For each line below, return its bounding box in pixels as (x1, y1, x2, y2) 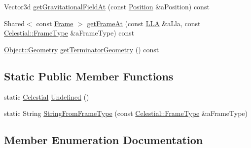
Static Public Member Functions (4, 68, 174, 83)
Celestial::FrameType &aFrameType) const (4, 28, 135, 38)
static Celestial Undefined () (4, 91, 89, 102)
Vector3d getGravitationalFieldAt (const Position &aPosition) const (4, 1, 210, 11)
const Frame (36, 18, 73, 28)
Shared (4, 18, 25, 28)
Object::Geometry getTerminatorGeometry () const (4, 44, 159, 54)
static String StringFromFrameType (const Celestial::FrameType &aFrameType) (4, 108, 248, 118)
